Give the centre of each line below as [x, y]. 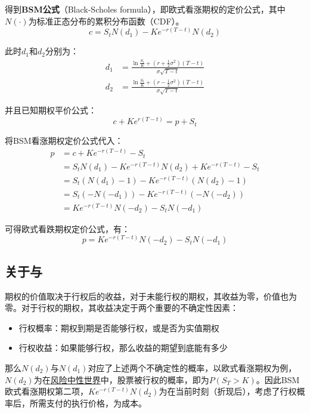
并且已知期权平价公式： [51, 110]
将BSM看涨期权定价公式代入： [64, 140]
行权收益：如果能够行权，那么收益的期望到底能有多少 [123, 348]
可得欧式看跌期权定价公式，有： [67, 228]
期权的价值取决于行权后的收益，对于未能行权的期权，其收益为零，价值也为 [151, 296]
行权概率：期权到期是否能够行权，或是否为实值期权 [119, 327]
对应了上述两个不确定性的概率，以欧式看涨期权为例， [192, 368]
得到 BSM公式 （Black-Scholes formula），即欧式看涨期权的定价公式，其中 [145, 9]
